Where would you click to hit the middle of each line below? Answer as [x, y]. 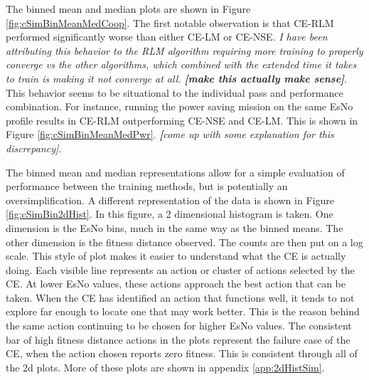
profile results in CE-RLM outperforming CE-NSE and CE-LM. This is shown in [182, 120]
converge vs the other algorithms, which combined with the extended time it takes [181, 64]
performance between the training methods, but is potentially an [147, 186]
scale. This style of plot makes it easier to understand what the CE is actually [176, 256]
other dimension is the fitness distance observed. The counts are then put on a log [184, 242]
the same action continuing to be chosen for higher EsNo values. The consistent [179, 326]
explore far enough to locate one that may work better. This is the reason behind [183, 311]
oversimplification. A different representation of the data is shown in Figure [170, 200]
